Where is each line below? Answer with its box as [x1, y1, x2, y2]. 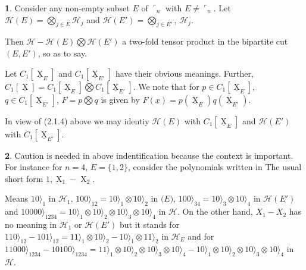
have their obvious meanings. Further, [115, 67, 254, 79]
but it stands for [119, 218, 180, 230]
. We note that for [133, 80, 199, 92]
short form [5, 172, 43, 184]
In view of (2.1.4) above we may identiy [5, 114, 149, 127]
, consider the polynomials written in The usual [127, 161, 302, 173]
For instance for [5, 161, 63, 173]
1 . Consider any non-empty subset [5, 2, 130, 14]
